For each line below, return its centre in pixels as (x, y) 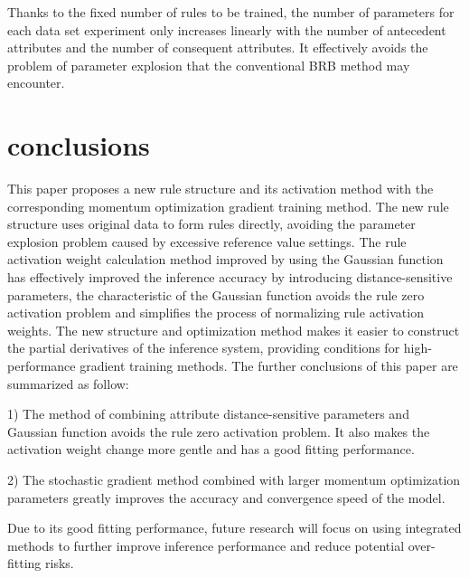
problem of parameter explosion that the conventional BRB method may (209, 65)
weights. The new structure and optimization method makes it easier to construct (234, 330)
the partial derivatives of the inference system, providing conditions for (204, 348)
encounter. (36, 83)
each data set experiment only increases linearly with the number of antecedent (227, 29)
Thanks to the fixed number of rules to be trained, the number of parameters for (231, 12)
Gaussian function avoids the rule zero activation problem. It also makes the (219, 431)
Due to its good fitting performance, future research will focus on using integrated (234, 528)
